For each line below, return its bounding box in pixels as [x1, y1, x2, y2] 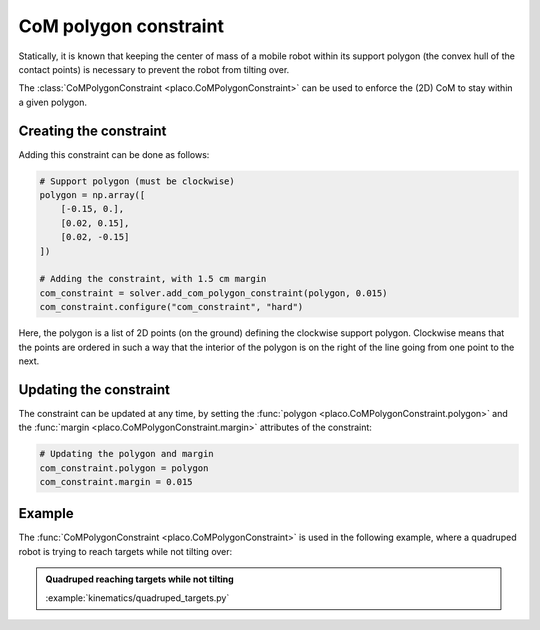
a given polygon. [18, 96, 88, 108]
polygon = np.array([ [39, 190, 146, 200]
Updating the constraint [18, 381, 170, 398]
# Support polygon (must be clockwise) [39, 175, 235, 187]
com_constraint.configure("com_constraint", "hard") [39, 301, 304, 313]
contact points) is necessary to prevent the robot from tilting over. [18, 63, 290, 75]
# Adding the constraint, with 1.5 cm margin [39, 273, 267, 285]
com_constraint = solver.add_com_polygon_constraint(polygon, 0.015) [39, 287, 388, 299]
